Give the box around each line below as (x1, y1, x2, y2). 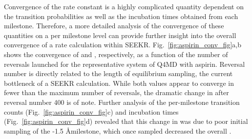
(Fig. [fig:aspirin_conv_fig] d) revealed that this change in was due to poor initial (4, 116, 248, 126)
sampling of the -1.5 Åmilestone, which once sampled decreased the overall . (4, 125, 231, 136)
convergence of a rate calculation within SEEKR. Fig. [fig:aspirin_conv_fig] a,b (4, 40, 242, 50)
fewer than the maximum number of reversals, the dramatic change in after (4, 87, 229, 98)
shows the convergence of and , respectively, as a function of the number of (4, 49, 228, 59)
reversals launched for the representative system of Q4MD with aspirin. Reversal (4, 59, 245, 69)
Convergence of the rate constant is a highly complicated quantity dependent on (4, 1, 244, 11)
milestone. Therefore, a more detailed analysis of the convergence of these (4, 20, 224, 31)
